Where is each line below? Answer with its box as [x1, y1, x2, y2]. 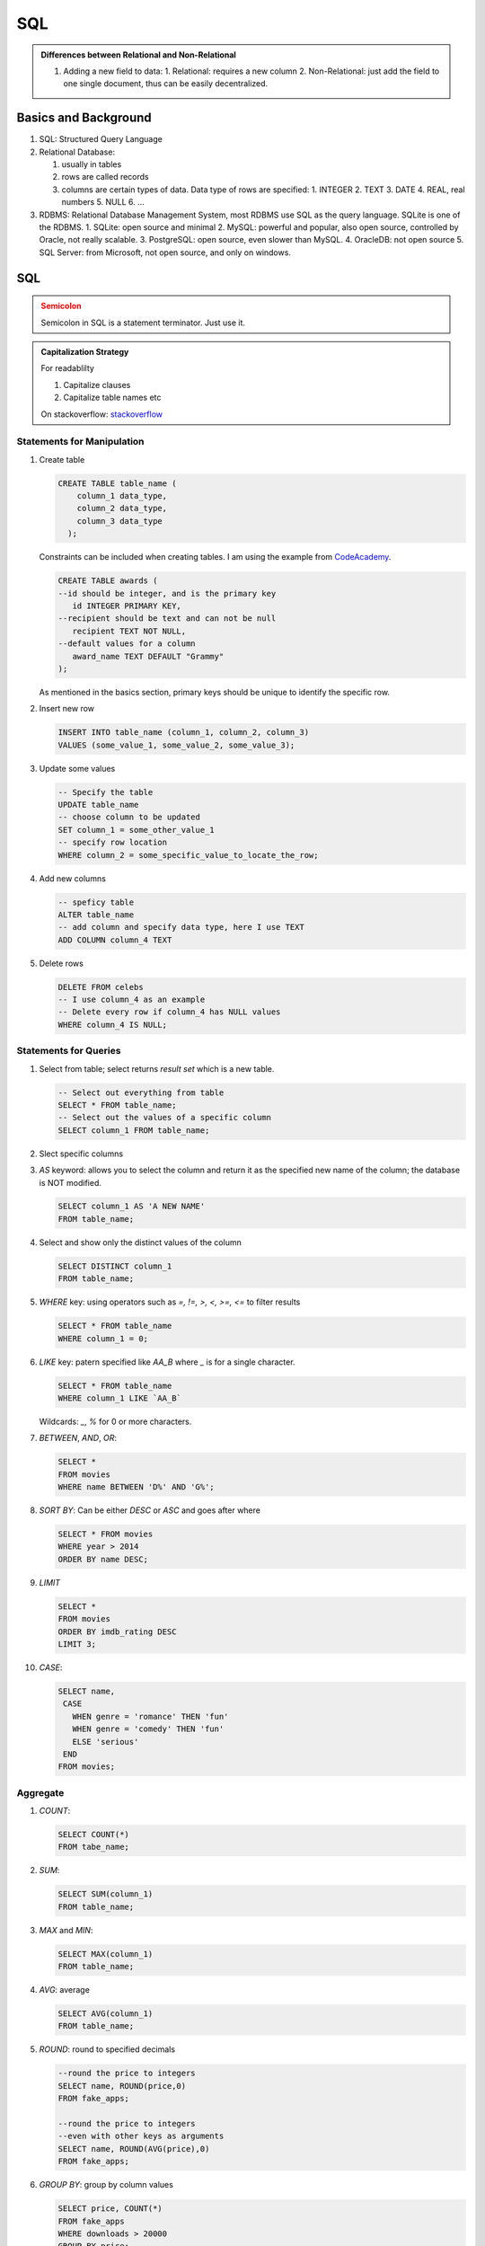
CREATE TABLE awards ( [57, 576, 158, 586]
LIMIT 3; [57, 1639, 97, 1649]
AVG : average [39, 1985, 90, 1995]
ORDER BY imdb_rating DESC [57, 1626, 177, 1637]
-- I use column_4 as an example [57, 995, 206, 1005]
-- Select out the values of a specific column [57, 1112, 271, 1123]
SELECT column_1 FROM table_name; [57, 1125, 210, 1136]
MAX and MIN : [39, 1924, 93, 1935]
